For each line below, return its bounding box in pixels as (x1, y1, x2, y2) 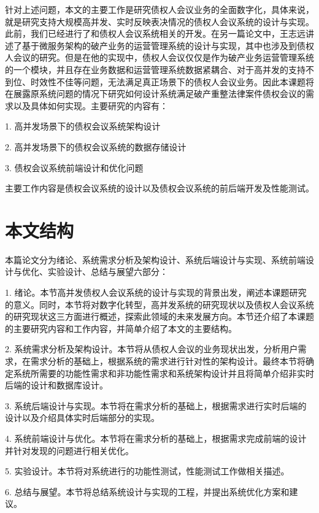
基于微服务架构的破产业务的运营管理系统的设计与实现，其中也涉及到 (21, 39, 297, 52)
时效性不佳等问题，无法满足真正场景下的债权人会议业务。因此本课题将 (30, 75, 314, 88)
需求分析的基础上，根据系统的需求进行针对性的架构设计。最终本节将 (30, 355, 306, 367)
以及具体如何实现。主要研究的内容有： (13, 99, 168, 112)
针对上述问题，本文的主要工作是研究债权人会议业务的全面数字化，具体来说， (5, 3, 314, 15)
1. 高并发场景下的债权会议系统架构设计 (5, 120, 161, 133)
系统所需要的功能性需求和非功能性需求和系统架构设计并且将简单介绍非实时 (13, 366, 314, 379)
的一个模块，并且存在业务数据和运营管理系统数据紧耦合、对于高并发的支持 (5, 63, 306, 75)
